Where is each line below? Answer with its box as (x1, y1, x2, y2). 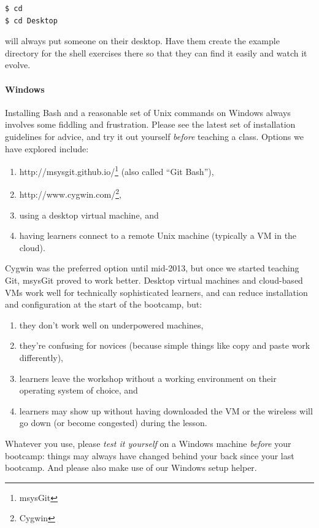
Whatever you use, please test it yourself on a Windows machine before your (5, 437, 291, 449)
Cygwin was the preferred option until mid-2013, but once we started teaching (5, 262, 299, 274)
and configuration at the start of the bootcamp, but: (5, 298, 202, 311)
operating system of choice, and (19, 384, 138, 397)
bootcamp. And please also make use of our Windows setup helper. (5, 461, 257, 474)
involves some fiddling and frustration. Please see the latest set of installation (5, 118, 296, 131)
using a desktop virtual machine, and (19, 208, 159, 221)
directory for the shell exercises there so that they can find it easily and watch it (5, 46, 307, 59)
